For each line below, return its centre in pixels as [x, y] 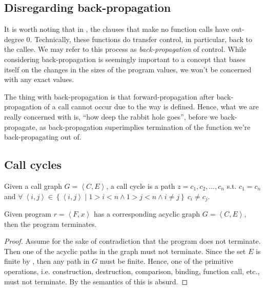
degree [14, 39]
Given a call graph [33, 186]
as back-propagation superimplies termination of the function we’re [145, 127]
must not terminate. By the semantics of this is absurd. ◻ [96, 281]
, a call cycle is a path [141, 186]
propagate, [21, 127]
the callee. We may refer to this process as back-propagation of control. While [125, 49]
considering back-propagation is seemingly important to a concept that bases [125, 59]
